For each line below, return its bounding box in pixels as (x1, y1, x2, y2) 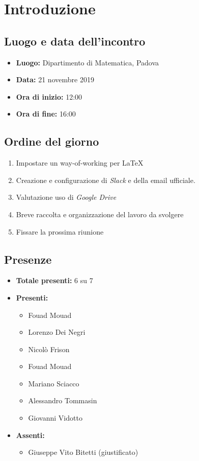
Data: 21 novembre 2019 (16, 74, 94, 85)
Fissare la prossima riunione (16, 226, 104, 237)
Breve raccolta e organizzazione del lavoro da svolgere (16, 209, 184, 219)
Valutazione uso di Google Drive (16, 192, 117, 202)
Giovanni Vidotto (28, 412, 82, 423)
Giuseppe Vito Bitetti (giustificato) (28, 447, 138, 457)
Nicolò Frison (28, 343, 70, 354)
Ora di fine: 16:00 (16, 108, 76, 119)
